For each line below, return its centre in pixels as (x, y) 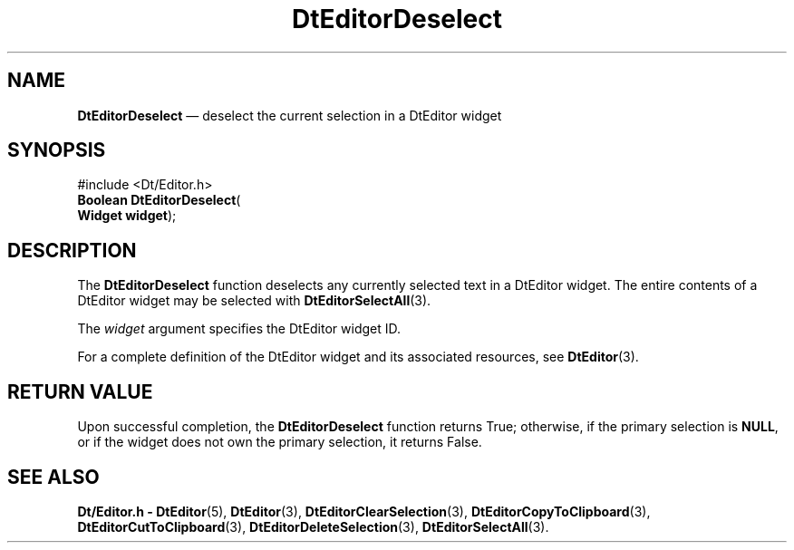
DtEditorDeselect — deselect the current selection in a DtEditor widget (290, 115)
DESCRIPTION (72, 250)
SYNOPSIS (57, 150)
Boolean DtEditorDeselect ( (159, 200)
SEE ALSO (53, 477)
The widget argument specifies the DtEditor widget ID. (239, 329)
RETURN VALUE (80, 391)
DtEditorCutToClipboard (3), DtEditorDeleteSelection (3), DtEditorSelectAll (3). (313, 526)
